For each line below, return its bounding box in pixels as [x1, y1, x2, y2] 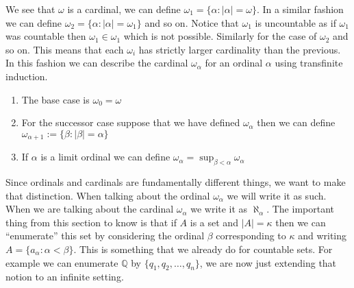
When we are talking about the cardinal [5, 202, 174, 216]
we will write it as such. [227, 188, 327, 202]
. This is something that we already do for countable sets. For [73, 241, 333, 256]
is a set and [190, 215, 238, 229]
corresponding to [216, 228, 286, 243]
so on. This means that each [5, 42, 124, 56]
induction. [5, 69, 48, 83]
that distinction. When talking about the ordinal [5, 188, 210, 202]
